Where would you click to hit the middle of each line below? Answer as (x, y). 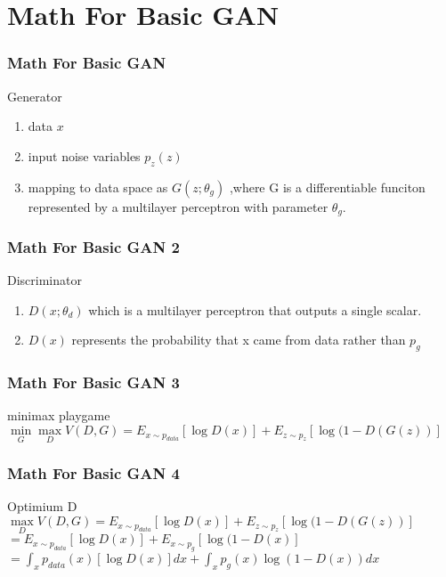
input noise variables (84, 155)
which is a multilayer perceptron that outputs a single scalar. (255, 309)
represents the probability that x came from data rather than (239, 340)
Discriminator (45, 280)
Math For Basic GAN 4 (93, 473)
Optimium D (42, 506)
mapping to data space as (98, 187)
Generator (35, 96)
